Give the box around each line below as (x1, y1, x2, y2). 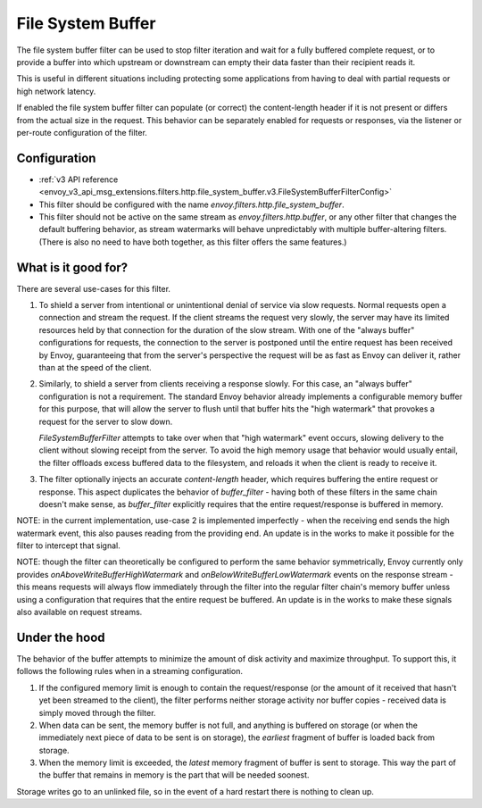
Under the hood (16, 629, 106, 645)
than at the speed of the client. (38, 362, 152, 372)
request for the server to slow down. (38, 416, 173, 427)
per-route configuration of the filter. (16, 127, 147, 137)
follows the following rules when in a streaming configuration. (16, 666, 244, 677)
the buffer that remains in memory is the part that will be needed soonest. (38, 770, 310, 780)
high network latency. (16, 86, 96, 96)
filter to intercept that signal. (16, 540, 120, 551)
